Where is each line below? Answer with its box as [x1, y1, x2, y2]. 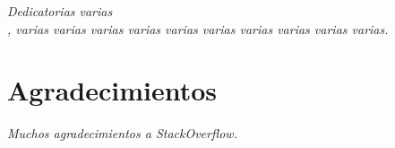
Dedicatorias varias [7, 2, 113, 20]
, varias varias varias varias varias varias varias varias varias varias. [7, 19, 389, 38]
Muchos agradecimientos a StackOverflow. [7, 124, 237, 143]
